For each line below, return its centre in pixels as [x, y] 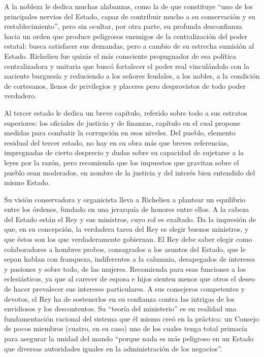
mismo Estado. [27, 182]
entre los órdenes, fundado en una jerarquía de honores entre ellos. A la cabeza [127, 209]
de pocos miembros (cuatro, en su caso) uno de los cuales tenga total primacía [126, 328]
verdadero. [20, 96]
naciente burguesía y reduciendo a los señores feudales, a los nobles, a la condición [132, 76]
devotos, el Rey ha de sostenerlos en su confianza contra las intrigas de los [119, 298]
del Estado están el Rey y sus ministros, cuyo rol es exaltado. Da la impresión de [130, 219]
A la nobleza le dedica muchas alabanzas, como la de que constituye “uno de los [128, 6]
